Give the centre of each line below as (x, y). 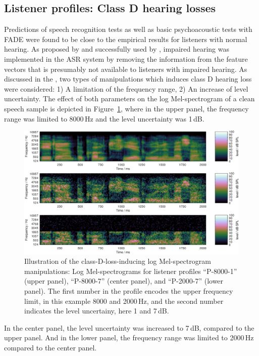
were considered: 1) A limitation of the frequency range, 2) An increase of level (126, 88)
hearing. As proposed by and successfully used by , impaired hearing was (117, 49)
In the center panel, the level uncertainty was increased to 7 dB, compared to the (129, 327)
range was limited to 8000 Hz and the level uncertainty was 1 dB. (104, 118)
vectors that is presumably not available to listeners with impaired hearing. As (126, 69)
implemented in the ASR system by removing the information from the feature (126, 58)
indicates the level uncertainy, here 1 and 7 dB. (97, 311)
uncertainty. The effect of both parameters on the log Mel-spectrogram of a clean (129, 98)
